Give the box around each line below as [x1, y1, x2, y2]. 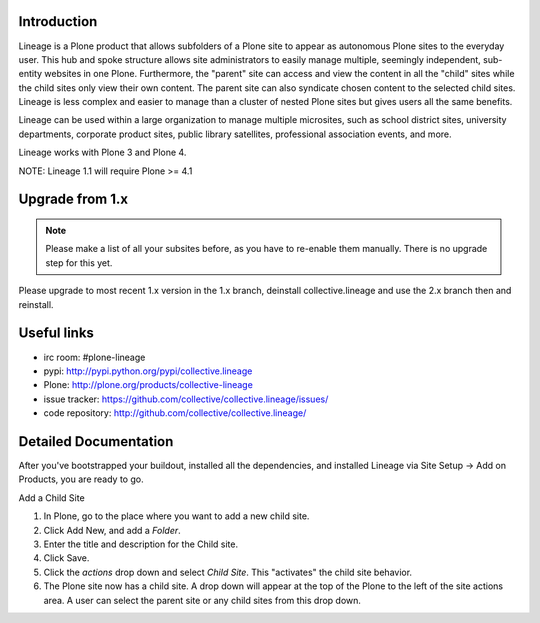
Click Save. [43, 552, 90, 564]
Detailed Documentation [18, 433, 174, 450]
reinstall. [18, 298, 54, 310]
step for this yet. [45, 256, 113, 269]
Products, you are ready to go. [18, 473, 144, 485]
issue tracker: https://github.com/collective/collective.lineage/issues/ [43, 393, 329, 405]
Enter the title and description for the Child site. [43, 538, 239, 550]
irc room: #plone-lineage [43, 351, 146, 363]
